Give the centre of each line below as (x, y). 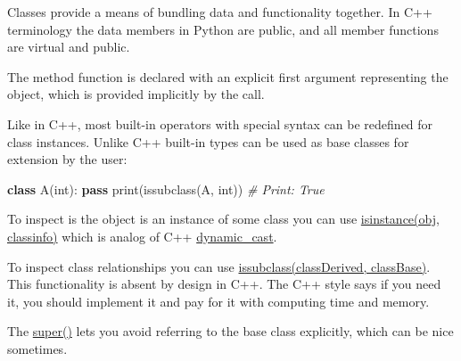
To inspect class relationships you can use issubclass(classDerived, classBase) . (219, 266)
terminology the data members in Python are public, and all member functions (223, 29)
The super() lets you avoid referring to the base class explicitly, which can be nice (230, 331)
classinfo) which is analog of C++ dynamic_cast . (142, 236)
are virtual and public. (69, 47)
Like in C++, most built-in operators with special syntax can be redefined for (220, 123)
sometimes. (37, 348)
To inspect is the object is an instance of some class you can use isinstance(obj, (223, 219)
